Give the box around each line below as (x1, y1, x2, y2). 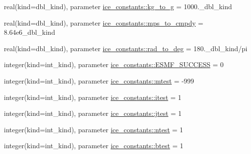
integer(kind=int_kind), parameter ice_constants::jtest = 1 (4, 108, 182, 118)
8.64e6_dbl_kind (4, 27, 55, 37)
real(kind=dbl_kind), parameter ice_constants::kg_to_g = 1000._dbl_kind (4, 1, 232, 11)
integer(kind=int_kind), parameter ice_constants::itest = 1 (4, 92, 182, 102)
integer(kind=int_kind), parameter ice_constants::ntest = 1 (4, 124, 184, 134)
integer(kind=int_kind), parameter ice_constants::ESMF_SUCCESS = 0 (4, 59, 224, 70)
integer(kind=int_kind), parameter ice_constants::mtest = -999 (4, 75, 194, 85)
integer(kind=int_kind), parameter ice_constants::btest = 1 (4, 140, 184, 151)
